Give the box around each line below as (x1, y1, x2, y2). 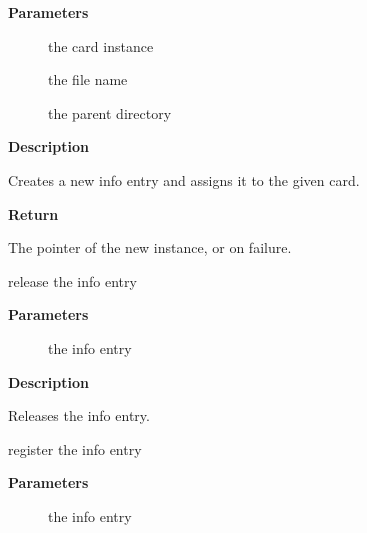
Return (8, 203, 59, 224)
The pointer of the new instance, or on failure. (8, 237, 292, 258)
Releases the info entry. (8, 405, 150, 426)
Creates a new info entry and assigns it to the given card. (8, 169, 360, 190)
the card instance (48, 35, 154, 56)
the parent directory (48, 102, 172, 123)
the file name (48, 69, 128, 90)
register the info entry (8, 438, 142, 459)
